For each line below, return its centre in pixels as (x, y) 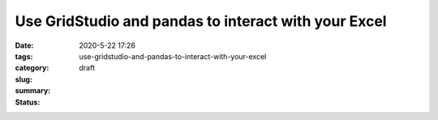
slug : (24, 79)
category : (32, 68)
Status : (28, 102)
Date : (24, 45)
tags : (24, 56)
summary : (33, 91)
